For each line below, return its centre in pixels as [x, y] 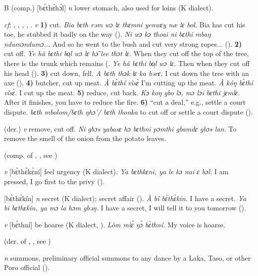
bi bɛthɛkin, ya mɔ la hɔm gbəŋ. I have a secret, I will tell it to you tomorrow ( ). [125, 208]
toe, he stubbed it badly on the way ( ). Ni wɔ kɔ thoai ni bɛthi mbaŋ [107, 34]
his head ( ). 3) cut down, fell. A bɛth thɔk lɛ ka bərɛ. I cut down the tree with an [127, 73]
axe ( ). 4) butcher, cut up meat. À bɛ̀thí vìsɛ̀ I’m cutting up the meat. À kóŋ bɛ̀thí [129, 83]
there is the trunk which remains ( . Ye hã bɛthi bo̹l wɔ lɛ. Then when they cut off [127, 63]
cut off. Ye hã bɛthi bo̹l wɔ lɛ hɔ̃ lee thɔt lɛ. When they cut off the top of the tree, [127, 53]
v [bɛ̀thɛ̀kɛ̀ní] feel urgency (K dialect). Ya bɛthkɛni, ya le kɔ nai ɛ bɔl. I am [116, 172]
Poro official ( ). [27, 267]
